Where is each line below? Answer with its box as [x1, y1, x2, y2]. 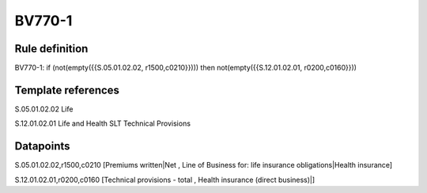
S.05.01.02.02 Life [14, 104, 74, 114]
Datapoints [14, 139, 70, 153]
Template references [14, 83, 120, 96]
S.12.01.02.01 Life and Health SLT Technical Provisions [14, 119, 191, 128]
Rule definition [14, 42, 89, 55]
